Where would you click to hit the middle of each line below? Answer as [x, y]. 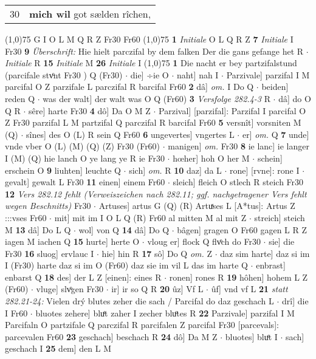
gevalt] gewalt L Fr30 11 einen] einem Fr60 [85, 182]
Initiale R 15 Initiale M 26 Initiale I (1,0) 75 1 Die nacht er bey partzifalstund [151, 63]
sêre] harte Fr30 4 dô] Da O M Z [90, 110]
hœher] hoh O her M [211, 158]
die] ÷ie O [149, 74]
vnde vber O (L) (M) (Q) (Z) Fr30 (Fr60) [83, 146]
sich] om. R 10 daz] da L [175, 170]
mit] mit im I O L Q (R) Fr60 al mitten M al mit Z [150, 217]
